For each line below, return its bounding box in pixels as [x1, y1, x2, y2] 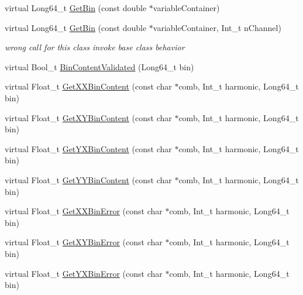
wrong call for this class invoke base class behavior [5, 41, 185, 53]
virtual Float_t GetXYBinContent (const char [5, 111, 172, 124]
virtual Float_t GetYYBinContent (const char [5, 173, 172, 186]
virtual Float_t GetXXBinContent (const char [5, 80, 172, 92]
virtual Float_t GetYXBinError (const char [5, 267, 163, 279]
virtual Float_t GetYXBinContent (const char [5, 142, 172, 155]
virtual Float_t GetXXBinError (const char [5, 205, 163, 217]
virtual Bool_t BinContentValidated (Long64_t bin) [5, 60, 194, 73]
